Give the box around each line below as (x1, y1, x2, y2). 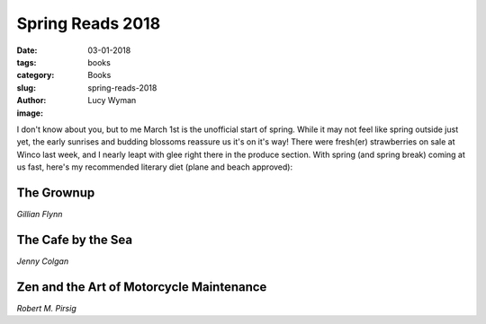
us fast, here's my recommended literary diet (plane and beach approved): (16, 162, 292, 172)
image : (16, 108, 44, 118)
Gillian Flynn (16, 208, 63, 219)
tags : (16, 57, 37, 67)
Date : (16, 45, 38, 56)
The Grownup (16, 185, 95, 200)
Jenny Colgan (16, 256, 69, 267)
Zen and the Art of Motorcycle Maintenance (16, 279, 267, 294)
